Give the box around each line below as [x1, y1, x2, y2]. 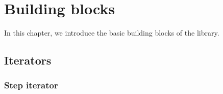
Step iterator [4, 79, 58, 91]
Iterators [4, 52, 52, 68]
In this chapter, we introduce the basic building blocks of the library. [4, 27, 219, 38]
